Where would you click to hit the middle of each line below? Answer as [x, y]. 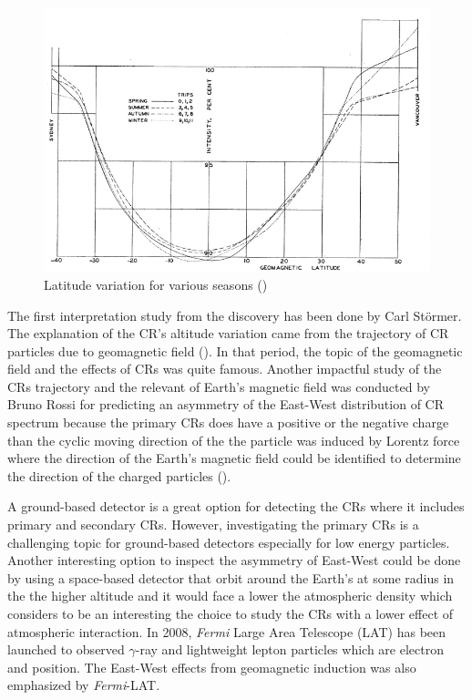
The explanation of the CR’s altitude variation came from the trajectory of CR [228, 333]
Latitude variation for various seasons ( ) [156, 284]
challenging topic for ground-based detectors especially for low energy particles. [229, 542]
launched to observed [66, 649]
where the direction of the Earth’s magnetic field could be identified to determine [234, 458]
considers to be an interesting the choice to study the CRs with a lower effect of [231, 613]
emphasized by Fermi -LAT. [84, 685]
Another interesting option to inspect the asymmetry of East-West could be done [234, 560]
